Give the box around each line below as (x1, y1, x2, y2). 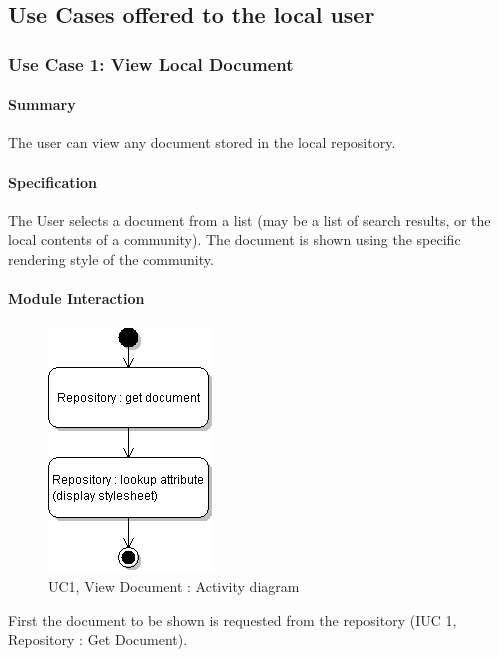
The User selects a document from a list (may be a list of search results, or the (8, 209, 491, 230)
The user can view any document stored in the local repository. (8, 132, 396, 153)
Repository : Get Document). (8, 629, 188, 650)
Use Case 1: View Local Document (8, 51, 294, 76)
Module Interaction (8, 288, 145, 309)
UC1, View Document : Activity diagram (48, 575, 300, 596)
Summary (8, 94, 76, 115)
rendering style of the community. (8, 249, 214, 269)
